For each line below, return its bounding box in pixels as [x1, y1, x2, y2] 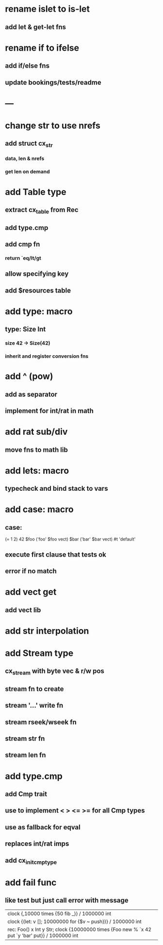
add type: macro [5, 306, 73, 317]
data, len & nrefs [5, 155, 45, 162]
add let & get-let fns [5, 23, 66, 31]
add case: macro [5, 504, 74, 515]
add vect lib [5, 606, 41, 614]
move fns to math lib [5, 445, 68, 454]
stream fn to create [5, 685, 64, 693]
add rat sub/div [5, 426, 68, 437]
